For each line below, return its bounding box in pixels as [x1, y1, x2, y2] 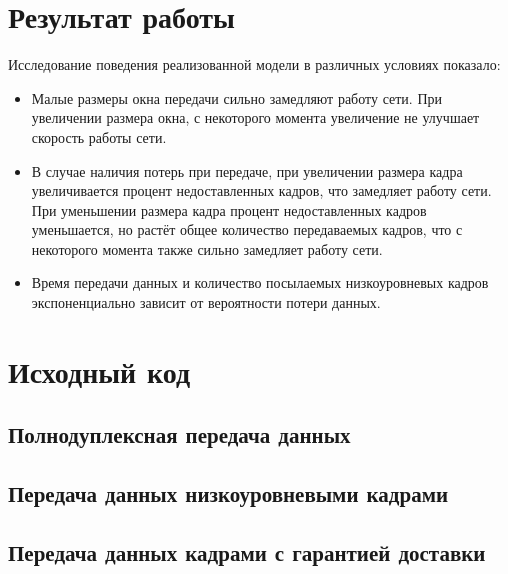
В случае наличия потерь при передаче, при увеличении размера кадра [31, 160, 463, 181]
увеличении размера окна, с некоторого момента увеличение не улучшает [31, 107, 480, 128]
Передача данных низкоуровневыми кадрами [8, 478, 449, 509]
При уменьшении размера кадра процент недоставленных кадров [31, 199, 427, 220]
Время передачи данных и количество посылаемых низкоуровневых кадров [31, 272, 489, 293]
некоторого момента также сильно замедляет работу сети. [31, 238, 383, 259]
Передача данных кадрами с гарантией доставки [8, 536, 486, 567]
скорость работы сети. [31, 126, 167, 147]
